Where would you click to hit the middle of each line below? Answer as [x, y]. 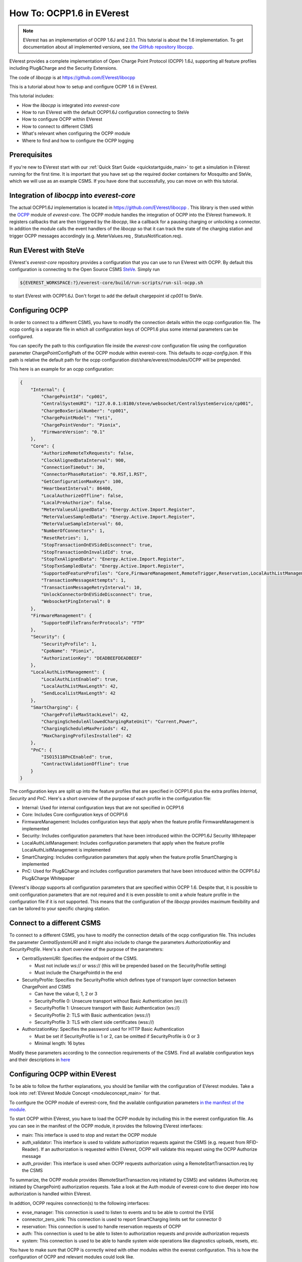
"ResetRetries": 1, [65, 538]
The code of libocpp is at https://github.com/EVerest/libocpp [72, 77]
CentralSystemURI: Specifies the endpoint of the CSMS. [80, 959]
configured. [21, 336]
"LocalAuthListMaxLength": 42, [80, 686]
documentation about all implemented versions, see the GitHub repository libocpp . [108, 47]
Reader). [31, 1149]
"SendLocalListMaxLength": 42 [78, 693]
